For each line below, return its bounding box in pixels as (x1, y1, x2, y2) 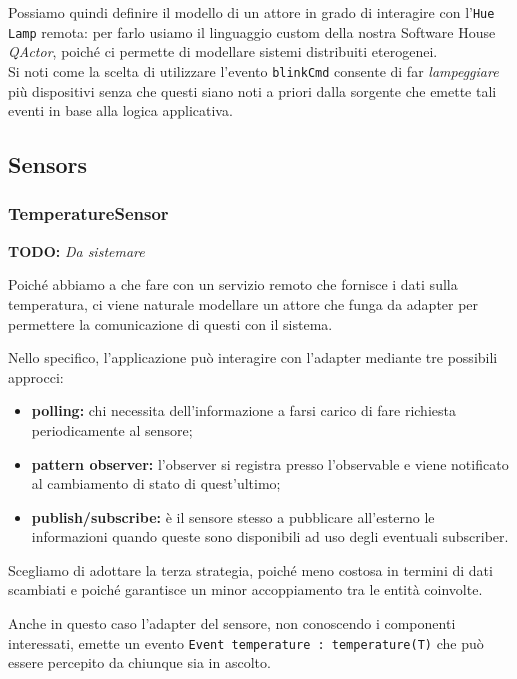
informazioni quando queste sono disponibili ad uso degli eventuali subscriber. (31, 526, 509, 547)
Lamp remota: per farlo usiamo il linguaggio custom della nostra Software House (8, 21, 496, 42)
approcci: (8, 366, 64, 387)
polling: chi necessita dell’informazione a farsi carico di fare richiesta (31, 400, 456, 421)
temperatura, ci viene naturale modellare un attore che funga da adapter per (8, 293, 479, 314)
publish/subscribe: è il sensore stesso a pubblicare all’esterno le (31, 506, 435, 527)
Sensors (8, 149, 88, 180)
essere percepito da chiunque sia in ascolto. (8, 652, 271, 673)
